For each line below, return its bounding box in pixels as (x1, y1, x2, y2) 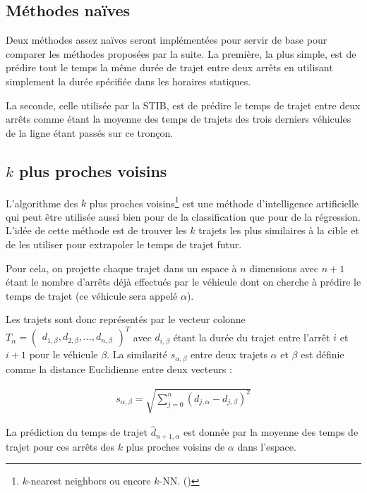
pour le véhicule (29, 347, 98, 362)
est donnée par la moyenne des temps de (183, 425, 359, 439)
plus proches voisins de (126, 439, 225, 454)
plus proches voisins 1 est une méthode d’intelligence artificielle (89, 193, 359, 210)
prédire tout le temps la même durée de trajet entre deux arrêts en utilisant (6, 60, 333, 75)
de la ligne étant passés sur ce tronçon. (6, 125, 174, 140)
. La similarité (107, 347, 167, 362)
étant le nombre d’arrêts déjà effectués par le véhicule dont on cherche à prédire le (6, 274, 361, 289)
